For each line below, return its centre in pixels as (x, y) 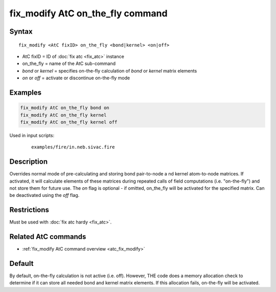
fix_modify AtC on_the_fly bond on (65, 108)
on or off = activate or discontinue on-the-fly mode (76, 78)
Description (29, 162)
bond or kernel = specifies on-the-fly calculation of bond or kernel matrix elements (110, 71)
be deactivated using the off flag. (44, 195)
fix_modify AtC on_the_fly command (89, 13)
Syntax (21, 31)
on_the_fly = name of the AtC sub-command (69, 63)
